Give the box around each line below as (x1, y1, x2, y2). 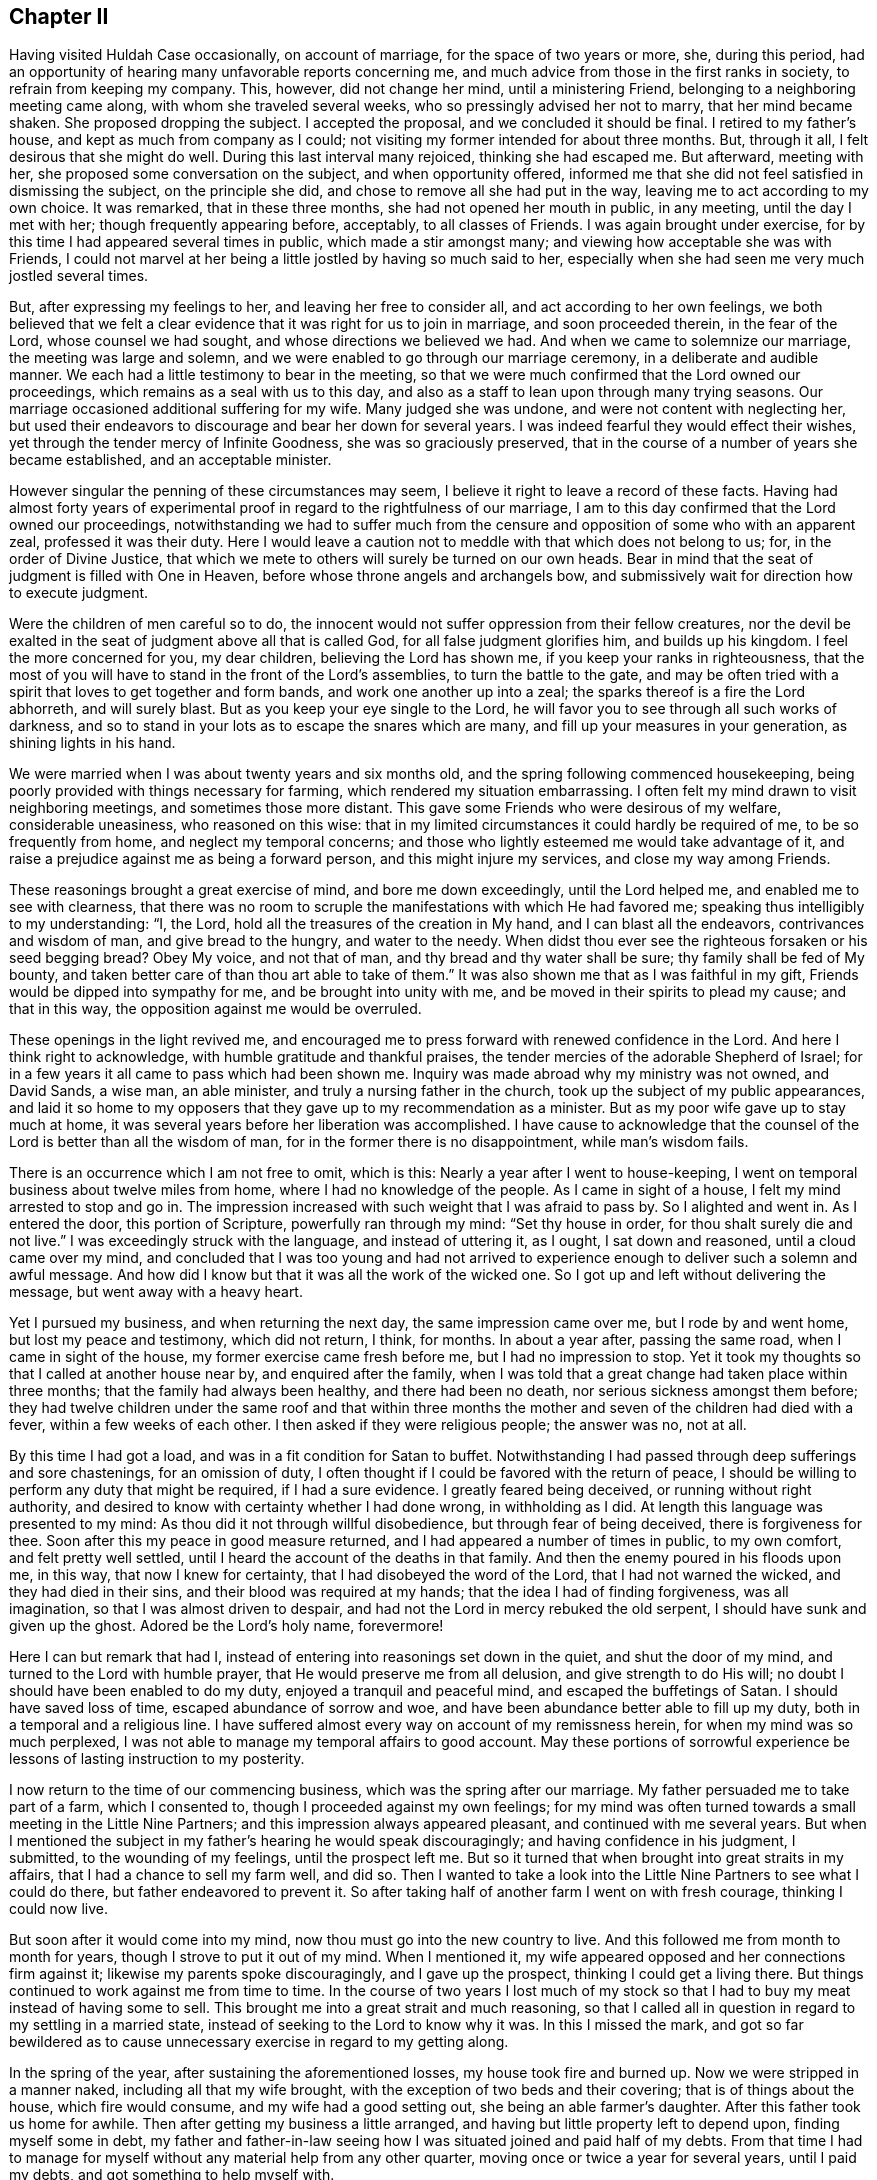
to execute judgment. (9, 584, 149, 602)
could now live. (9, 1900, 108, 1918)
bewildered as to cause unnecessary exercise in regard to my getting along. (9, 2033, 509, 2051)
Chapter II (9, 4, 109, 29)
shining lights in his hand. (9, 734, 176, 752)
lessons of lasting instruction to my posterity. (9, 1750, 305, 1768)
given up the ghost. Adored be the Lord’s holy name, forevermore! (9, 1617, 444, 1635)
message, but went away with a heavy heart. (9, 1283, 303, 1301)
